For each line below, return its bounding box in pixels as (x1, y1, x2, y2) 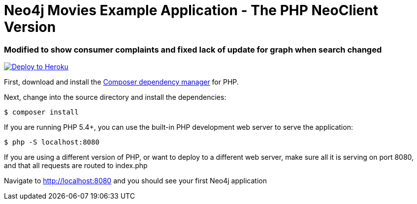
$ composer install (4, 108, 79, 117)
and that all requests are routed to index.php (4, 161, 148, 170)
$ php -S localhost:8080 (4, 138, 99, 146)
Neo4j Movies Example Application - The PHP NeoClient (4, 2, 378, 19)
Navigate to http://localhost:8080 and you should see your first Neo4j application (4, 176, 267, 185)
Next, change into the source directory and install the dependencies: (4, 93, 226, 102)
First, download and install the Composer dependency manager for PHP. (4, 78, 239, 87)
